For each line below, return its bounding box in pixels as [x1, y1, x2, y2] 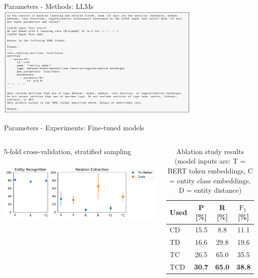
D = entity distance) [179, 185, 242, 195]
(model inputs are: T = [175, 156, 246, 166]
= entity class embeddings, [169, 175, 251, 185]
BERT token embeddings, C [167, 166, 253, 176]
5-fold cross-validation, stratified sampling [4, 146, 131, 156]
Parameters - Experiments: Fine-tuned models [4, 122, 144, 133]
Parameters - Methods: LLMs [4, 1, 94, 11]
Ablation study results [176, 146, 244, 156]
